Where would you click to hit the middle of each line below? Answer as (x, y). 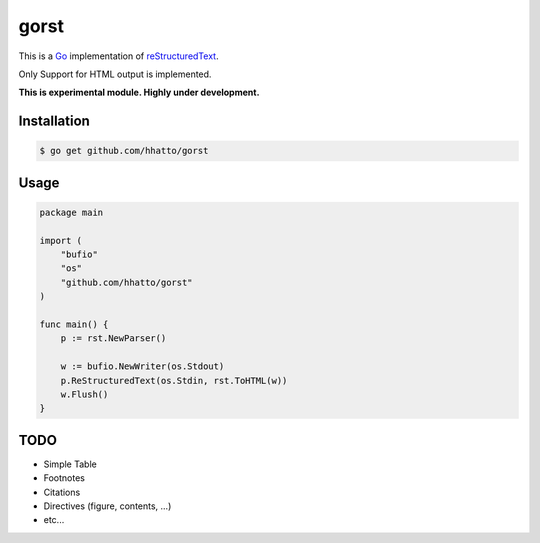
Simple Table (70, 464)
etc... (54, 520)
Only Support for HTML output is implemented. (115, 74)
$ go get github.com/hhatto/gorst (124, 151)
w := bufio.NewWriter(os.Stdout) (142, 366)
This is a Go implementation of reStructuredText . (118, 56)
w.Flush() (84, 394)
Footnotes (64, 478)
